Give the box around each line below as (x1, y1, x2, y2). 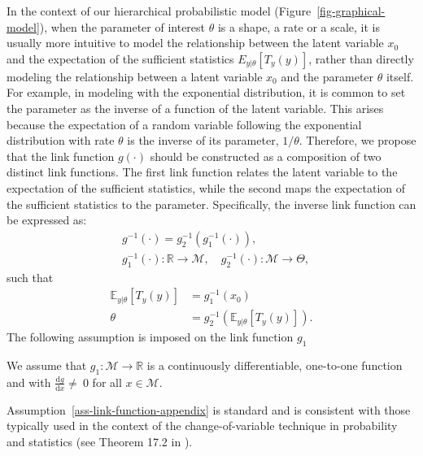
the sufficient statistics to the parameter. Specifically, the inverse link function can (7, 195, 416, 212)
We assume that (7, 357, 87, 374)
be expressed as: (7, 211, 87, 228)
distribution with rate (7, 132, 115, 149)
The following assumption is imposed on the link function (7, 328, 294, 345)
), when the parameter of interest (39, 18, 206, 35)
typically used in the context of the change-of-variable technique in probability (7, 417, 398, 434)
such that (7, 268, 54, 285)
